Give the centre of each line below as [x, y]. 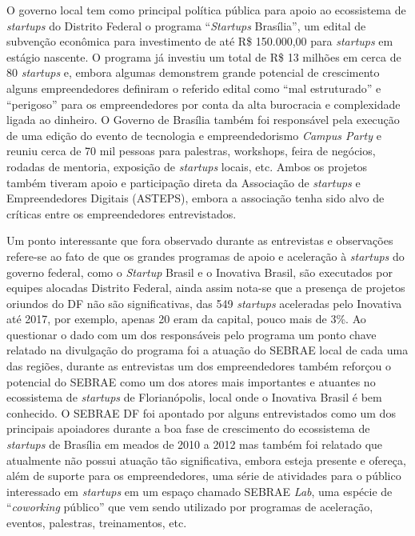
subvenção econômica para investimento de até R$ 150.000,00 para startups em [200, 41]
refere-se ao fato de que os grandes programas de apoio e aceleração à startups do [206, 256]
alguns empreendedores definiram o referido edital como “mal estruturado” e [194, 88]
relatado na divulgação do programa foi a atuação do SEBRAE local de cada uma [207, 350]
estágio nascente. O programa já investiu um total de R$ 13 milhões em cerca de [204, 56]
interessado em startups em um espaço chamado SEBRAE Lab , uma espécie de [200, 491]
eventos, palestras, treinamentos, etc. [97, 522]
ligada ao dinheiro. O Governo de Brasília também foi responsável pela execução [203, 120]
